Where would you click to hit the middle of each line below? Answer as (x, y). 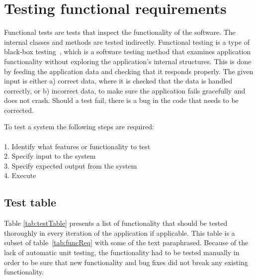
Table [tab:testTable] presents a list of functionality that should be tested (116, 223)
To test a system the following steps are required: (79, 127)
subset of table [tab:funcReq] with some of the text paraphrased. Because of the (126, 242)
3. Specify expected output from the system (71, 165)
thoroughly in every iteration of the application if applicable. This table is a (120, 233)
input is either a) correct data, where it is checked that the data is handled (118, 81)
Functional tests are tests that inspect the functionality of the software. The (120, 32)
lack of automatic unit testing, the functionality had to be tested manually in (122, 252)
